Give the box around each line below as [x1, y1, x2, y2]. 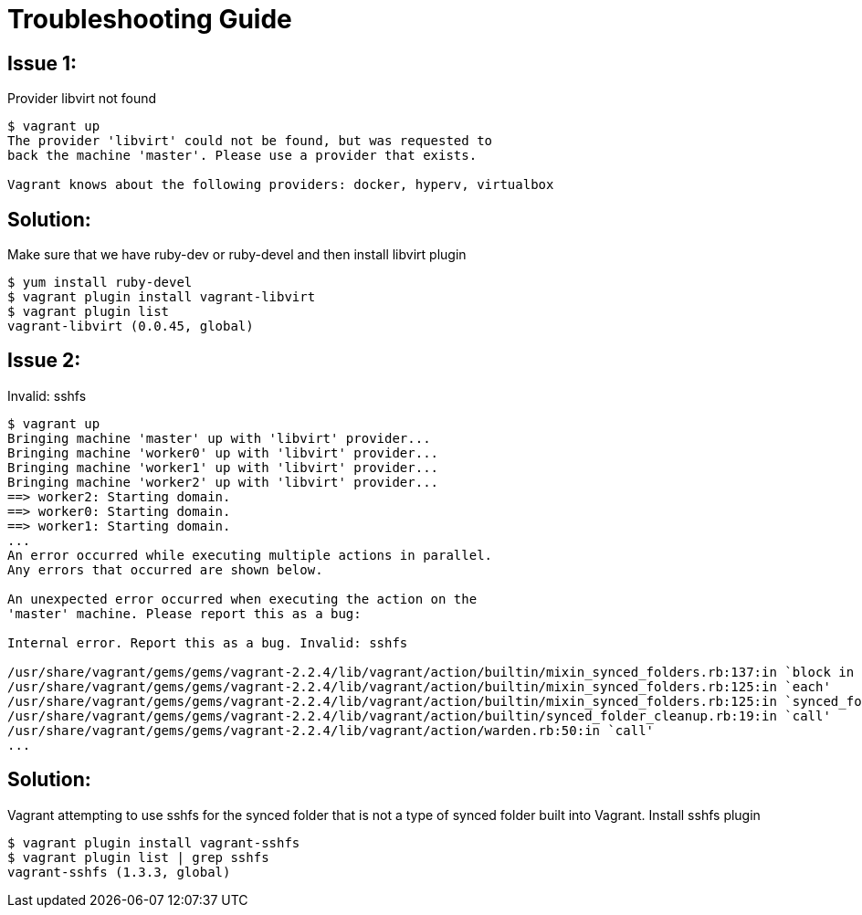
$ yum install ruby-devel [7, 275, 193, 290]
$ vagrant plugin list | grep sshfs [7, 849, 269, 865]
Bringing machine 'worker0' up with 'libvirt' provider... [7, 445, 439, 460]
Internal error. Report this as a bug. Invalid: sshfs [7, 635, 408, 650]
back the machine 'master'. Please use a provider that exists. [7, 148, 478, 163]
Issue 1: [7, 51, 78, 75]
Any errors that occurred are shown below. [7, 562, 323, 577]
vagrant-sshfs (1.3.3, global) [7, 864, 231, 879]
